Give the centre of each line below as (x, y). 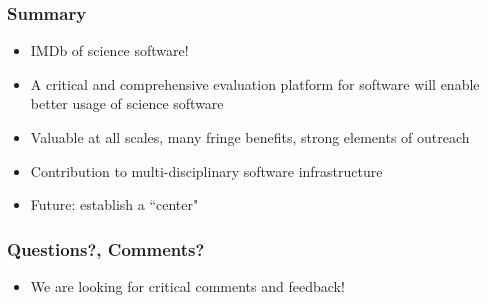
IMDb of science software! (109, 50)
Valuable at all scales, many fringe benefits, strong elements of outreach (250, 137)
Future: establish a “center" (114, 204)
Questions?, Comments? (106, 248)
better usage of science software (127, 103)
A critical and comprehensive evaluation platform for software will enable (255, 83)
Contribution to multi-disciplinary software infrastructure (206, 170)
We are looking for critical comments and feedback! (187, 286)
